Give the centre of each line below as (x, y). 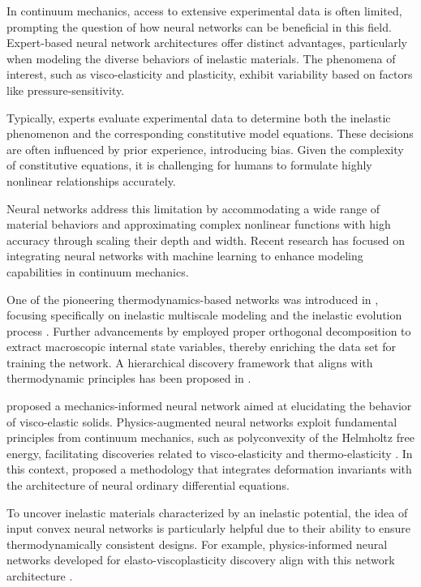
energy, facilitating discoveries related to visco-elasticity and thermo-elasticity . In (210, 453)
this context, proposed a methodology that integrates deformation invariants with (209, 469)
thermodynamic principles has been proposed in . (129, 378)
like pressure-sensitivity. (66, 90)
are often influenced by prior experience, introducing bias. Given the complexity (205, 149)
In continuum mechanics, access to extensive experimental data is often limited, (204, 11)
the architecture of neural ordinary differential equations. (148, 485)
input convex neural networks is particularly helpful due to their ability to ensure (208, 528)
